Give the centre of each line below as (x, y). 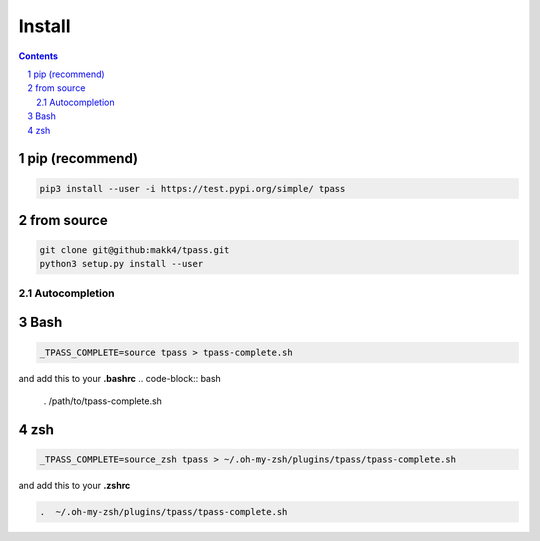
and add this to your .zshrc (74, 485)
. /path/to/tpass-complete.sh (102, 401)
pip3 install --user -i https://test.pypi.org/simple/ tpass (192, 188)
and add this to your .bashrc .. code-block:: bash (120, 378)
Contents (38, 56)
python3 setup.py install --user (121, 264)
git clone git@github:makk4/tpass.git (134, 250)
